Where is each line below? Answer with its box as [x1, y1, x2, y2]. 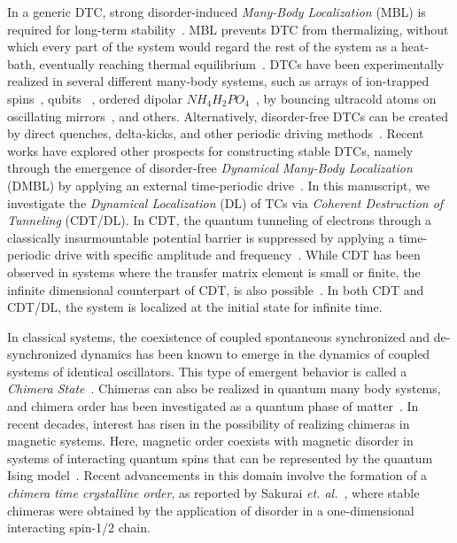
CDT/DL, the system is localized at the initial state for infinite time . [7, 298, 383, 316]
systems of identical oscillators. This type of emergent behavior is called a [7, 361, 407, 380]
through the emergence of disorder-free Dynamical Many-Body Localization [7, 159, 413, 177]
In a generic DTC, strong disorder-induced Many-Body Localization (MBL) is [7, 3, 426, 20]
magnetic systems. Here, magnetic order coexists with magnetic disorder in [7, 431, 414, 450]
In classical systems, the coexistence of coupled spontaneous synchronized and [7, 327, 430, 345]
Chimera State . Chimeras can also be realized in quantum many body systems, [7, 379, 441, 398]
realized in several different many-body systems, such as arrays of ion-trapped [7, 72, 430, 90]
